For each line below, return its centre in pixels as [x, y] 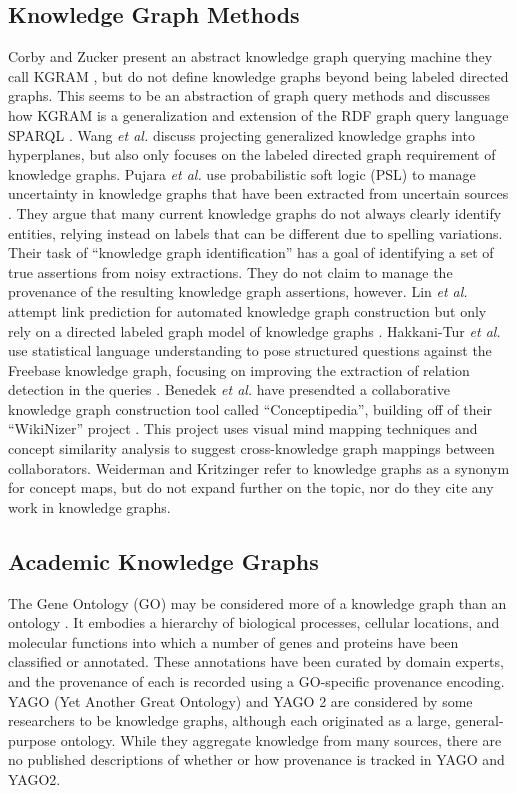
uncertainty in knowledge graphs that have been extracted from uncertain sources [258, 193]
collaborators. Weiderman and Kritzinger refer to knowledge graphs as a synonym [259, 467]
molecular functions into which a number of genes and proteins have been [233, 641]
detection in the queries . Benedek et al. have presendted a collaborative [229, 389]
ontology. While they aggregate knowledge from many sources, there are [281, 739]
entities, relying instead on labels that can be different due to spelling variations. [255, 232]
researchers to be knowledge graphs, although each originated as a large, [229, 720]
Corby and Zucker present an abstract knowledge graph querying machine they [250, 56]
